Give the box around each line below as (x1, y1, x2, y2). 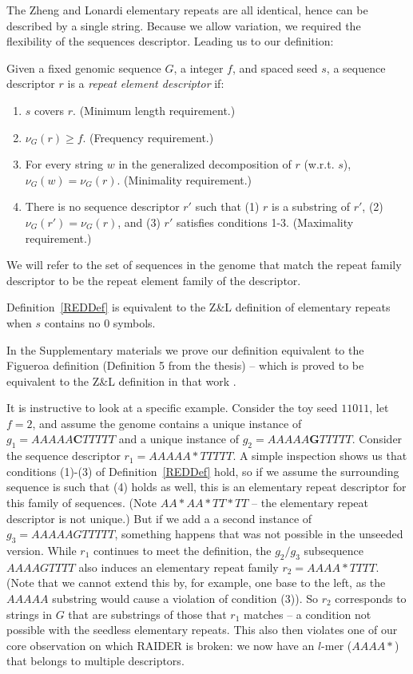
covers (34, 101, 65, 118)
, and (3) (117, 213, 161, 230)
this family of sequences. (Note (6, 494, 157, 511)
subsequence (304, 542, 363, 559)
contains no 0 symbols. (44, 314, 156, 331)
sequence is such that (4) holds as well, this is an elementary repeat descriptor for (6, 478, 407, 495)
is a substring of (272, 198, 350, 215)
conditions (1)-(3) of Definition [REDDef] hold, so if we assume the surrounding (6, 462, 399, 479)
